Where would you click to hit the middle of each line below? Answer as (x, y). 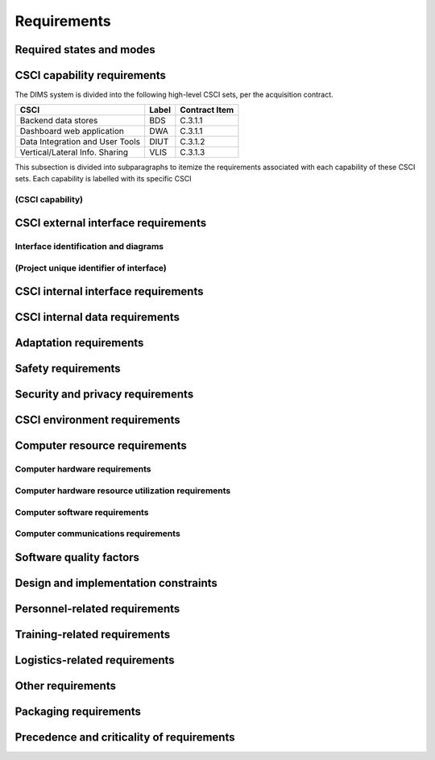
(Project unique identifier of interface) (91, 268)
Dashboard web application (72, 131)
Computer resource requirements (101, 446)
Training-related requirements (93, 634)
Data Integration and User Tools (80, 142)
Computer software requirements (82, 512)
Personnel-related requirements (97, 608)
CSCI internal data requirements (97, 317)
